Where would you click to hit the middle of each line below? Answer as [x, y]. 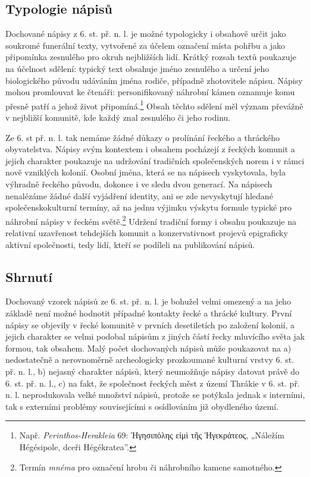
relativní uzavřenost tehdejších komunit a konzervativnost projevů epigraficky [147, 233]
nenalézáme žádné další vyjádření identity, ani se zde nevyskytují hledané [139, 195]
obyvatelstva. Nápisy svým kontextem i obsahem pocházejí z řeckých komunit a [150, 149]
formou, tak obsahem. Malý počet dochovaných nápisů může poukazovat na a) [148, 348]
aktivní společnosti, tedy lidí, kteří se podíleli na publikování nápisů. [130, 244]
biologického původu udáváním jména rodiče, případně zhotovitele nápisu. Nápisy [154, 80]
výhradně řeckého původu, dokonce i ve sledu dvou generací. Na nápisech [139, 183]
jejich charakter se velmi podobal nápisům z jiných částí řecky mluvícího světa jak [155, 336]
